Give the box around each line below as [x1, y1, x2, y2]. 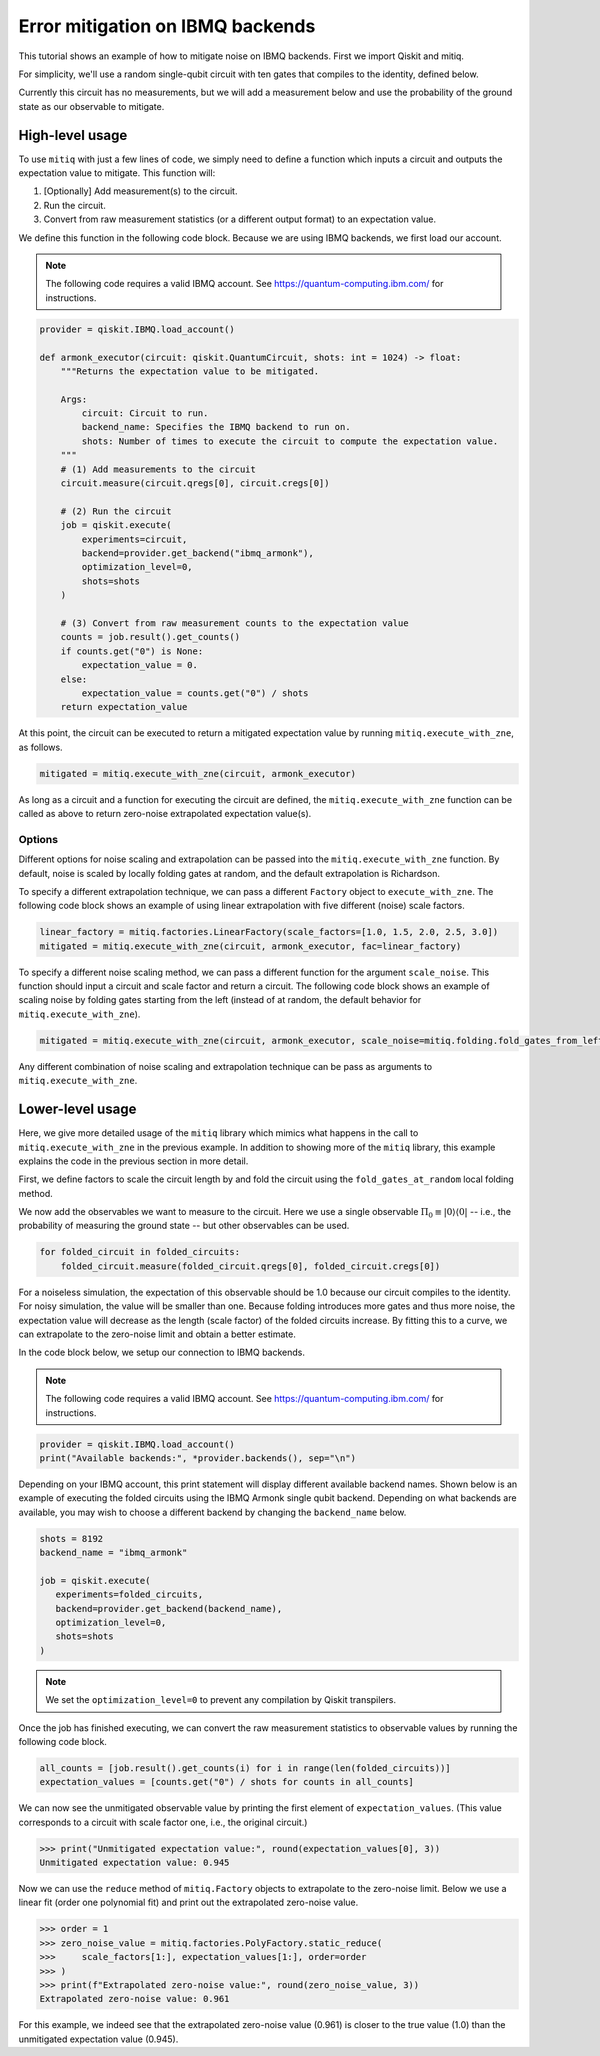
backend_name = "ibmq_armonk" [39, 1547, 188, 1559]
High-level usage [18, 126, 128, 144]
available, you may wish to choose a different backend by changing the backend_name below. [18, 1506, 407, 1518]
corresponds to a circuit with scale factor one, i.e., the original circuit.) [18, 1816, 308, 1828]
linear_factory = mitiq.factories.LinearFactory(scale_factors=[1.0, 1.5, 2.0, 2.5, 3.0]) [39, 926, 499, 938]
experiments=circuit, [81, 533, 188, 545]
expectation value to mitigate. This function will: [18, 167, 216, 179]
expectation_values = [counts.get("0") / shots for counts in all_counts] [39, 1776, 415, 1788]
